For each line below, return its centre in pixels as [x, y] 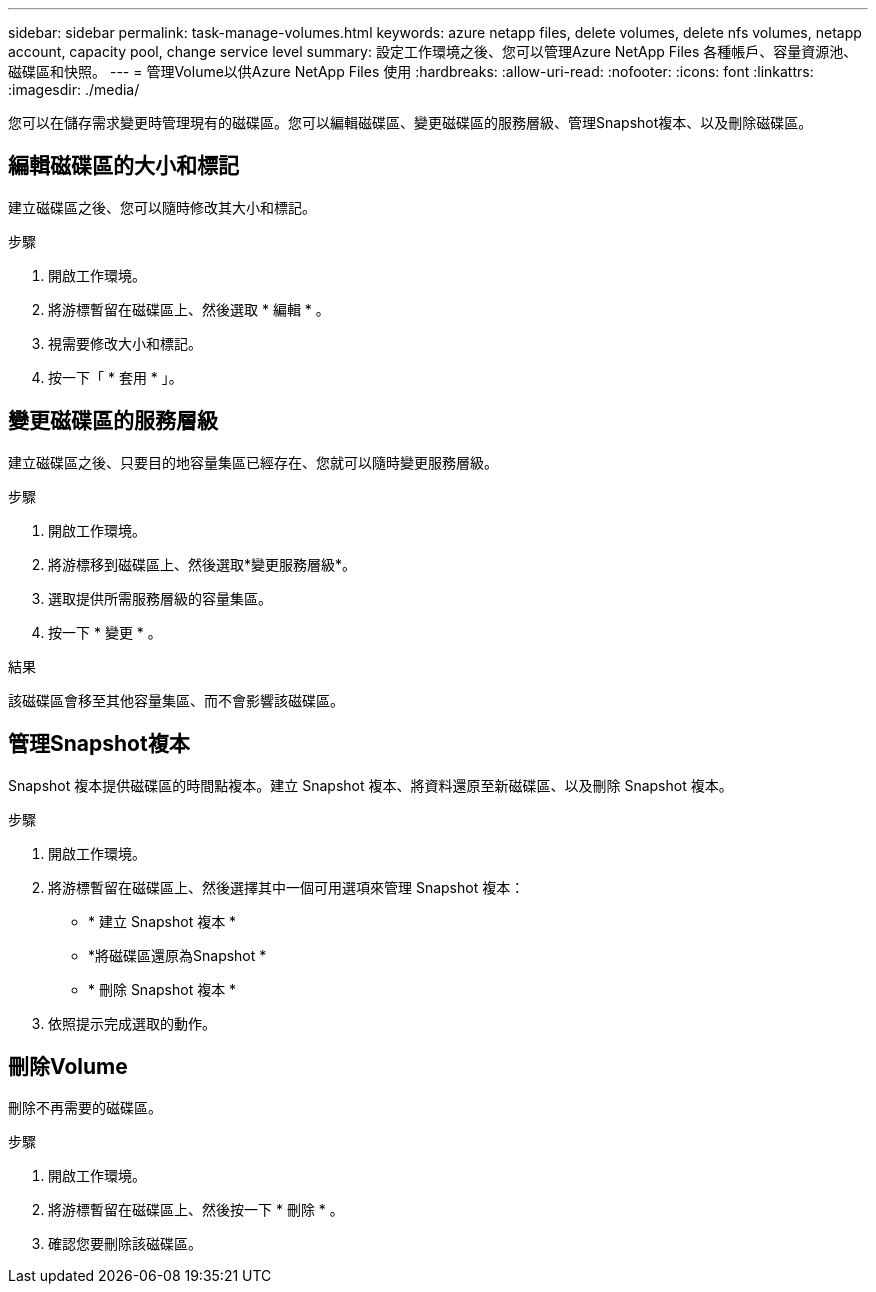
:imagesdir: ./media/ [74, 89]
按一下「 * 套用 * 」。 [115, 377]
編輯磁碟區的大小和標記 [123, 166]
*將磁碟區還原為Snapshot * [177, 955]
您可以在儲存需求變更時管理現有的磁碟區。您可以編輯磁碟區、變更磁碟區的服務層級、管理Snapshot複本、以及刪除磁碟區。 [410, 122]
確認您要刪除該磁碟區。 [125, 1244]
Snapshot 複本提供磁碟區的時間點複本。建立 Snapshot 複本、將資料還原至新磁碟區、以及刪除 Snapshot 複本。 [370, 785]
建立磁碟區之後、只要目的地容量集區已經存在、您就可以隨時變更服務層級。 [253, 462]
